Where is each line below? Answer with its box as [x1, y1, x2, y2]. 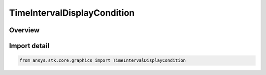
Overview [9, 26, 40, 34]
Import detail [9, 42, 49, 50]
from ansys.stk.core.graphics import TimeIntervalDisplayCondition [19, 58, 186, 63]
